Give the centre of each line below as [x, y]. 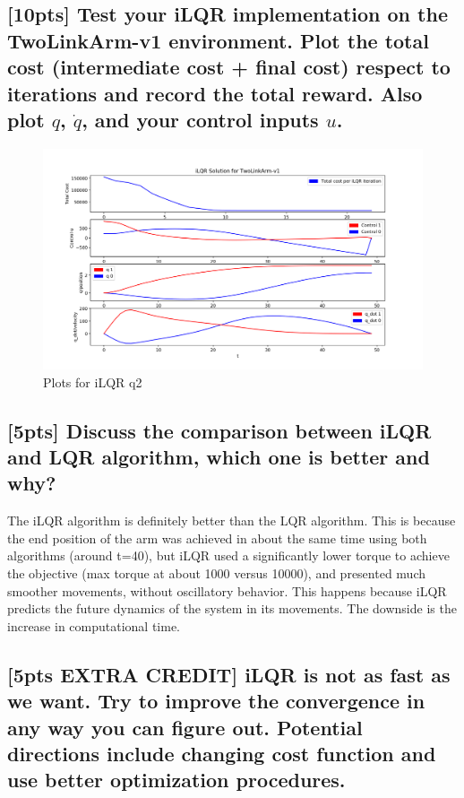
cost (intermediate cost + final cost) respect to [229, 67]
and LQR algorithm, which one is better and [219, 457]
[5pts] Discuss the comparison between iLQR [219, 430]
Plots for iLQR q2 [93, 382]
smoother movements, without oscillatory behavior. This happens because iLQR [227, 590]
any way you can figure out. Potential [185, 727]
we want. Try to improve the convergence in [216, 701]
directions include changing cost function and [222, 754]
